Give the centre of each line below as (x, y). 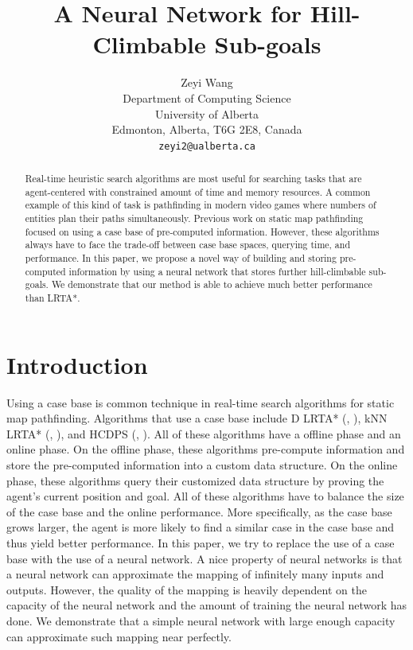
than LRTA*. (53, 298)
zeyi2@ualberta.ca (207, 146)
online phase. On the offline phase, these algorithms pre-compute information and (206, 449)
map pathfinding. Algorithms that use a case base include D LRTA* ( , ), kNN (197, 418)
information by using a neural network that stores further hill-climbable (217, 271)
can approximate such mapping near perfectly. (119, 636)
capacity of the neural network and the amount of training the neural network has (207, 605)
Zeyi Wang (207, 82)
